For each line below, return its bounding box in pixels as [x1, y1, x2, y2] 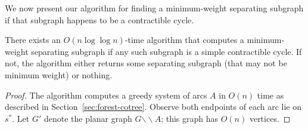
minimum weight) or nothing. [5, 68, 113, 81]
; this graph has [161, 112, 219, 124]
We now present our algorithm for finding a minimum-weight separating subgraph [5, 2, 304, 14]
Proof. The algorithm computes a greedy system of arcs [5, 88, 207, 101]
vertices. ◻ [249, 112, 291, 124]
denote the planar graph [43, 112, 132, 124]
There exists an [5, 33, 61, 46]
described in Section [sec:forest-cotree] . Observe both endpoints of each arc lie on [5, 100, 301, 113]
